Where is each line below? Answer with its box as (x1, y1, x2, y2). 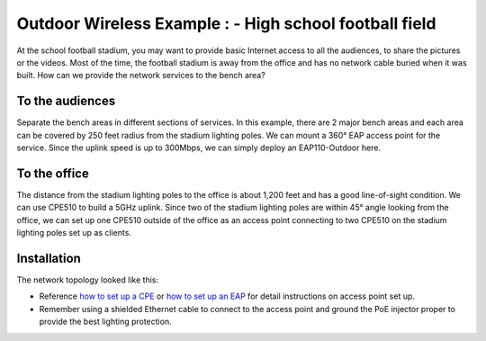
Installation (16, 250, 81, 265)
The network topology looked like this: (16, 274, 159, 285)
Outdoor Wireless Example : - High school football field (16, 13, 436, 33)
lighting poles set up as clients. (16, 228, 132, 238)
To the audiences (16, 94, 116, 109)
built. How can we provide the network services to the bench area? (16, 70, 265, 81)
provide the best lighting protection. (39, 316, 172, 328)
